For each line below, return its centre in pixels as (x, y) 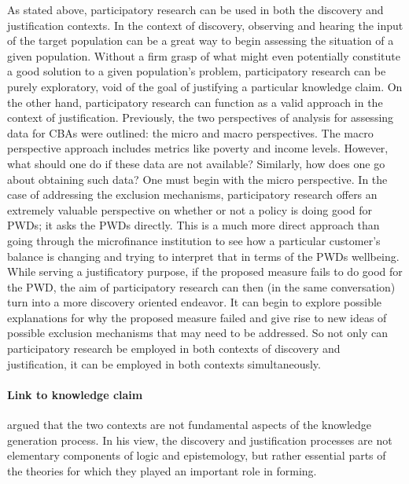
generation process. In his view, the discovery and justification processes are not (200, 440)
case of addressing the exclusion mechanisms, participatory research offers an (192, 194)
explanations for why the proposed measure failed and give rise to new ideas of (197, 317)
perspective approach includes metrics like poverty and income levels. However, (198, 148)
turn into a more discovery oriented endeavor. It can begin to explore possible (195, 302)
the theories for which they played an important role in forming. (162, 470)
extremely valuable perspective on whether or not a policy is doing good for (190, 209)
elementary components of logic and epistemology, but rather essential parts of (197, 455)
